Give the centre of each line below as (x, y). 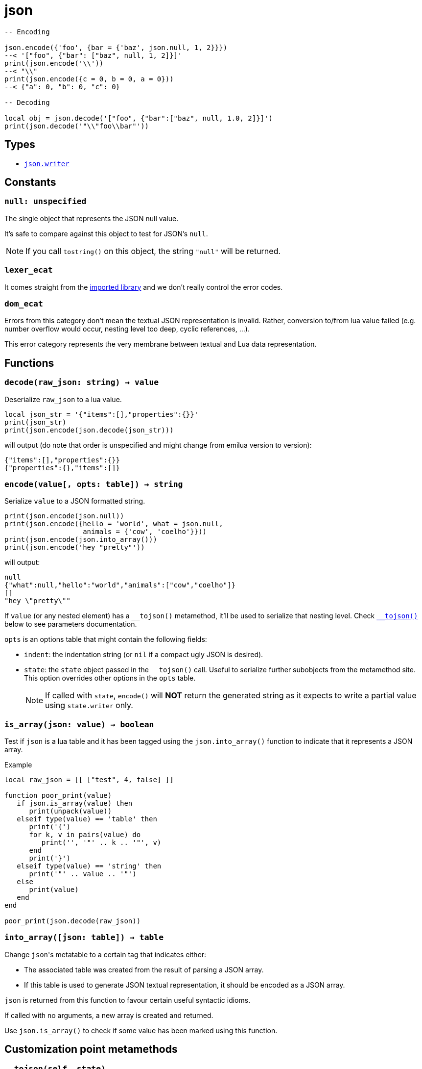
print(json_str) (35, 422)
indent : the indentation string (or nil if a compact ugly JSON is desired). (144, 655)
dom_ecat (24, 304)
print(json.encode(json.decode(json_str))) (89, 430)
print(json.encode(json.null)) (64, 516)
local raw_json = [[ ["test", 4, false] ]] (89, 780)
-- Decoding (27, 102)
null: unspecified (46, 202)
